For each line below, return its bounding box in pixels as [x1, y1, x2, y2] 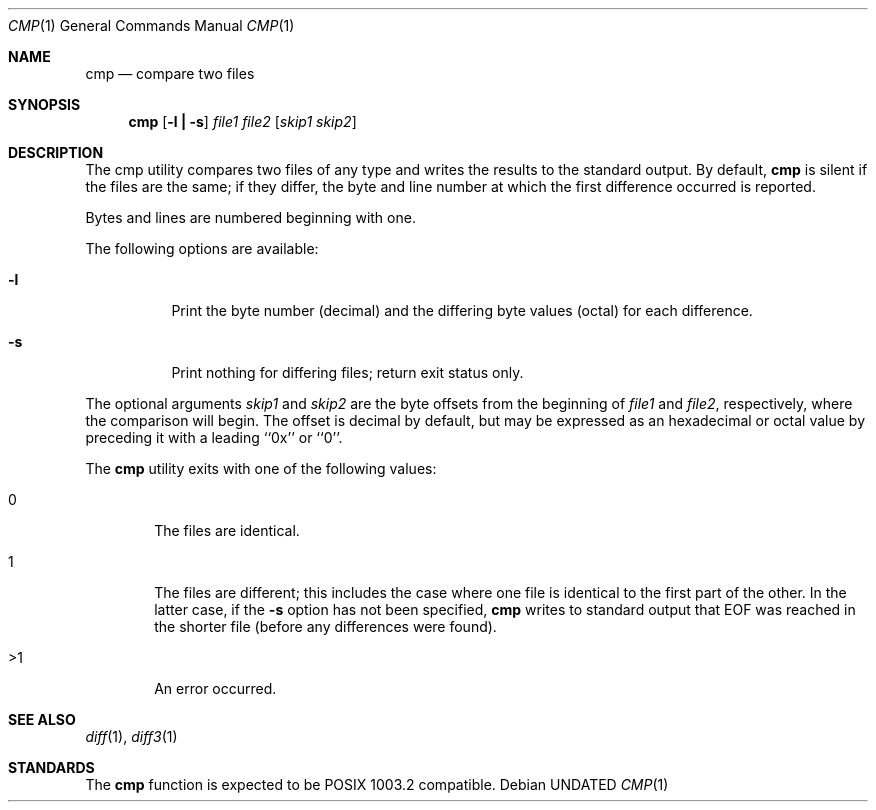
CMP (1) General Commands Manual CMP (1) [8, 17, 295, 34]
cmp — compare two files [85, 65, 255, 82]
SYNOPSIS [8, 96, 81, 113]
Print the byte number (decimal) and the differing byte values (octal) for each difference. [171, 302, 753, 319]
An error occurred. [154, 680, 277, 697]
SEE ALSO [8, 711, 76, 728]
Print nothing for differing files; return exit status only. [171, 364, 524, 381]
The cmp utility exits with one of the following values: [85, 460, 437, 477]
